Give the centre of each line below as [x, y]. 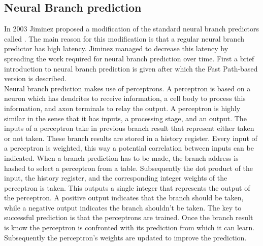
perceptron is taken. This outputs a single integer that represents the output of [127, 187]
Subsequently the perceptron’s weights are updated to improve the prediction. [125, 237]
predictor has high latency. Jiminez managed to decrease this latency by [116, 48]
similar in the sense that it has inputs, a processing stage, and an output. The [125, 118]
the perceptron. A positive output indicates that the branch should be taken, [124, 198]
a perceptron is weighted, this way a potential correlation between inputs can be [129, 148]
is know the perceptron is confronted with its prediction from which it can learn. [129, 227]
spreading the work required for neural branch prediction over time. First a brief [129, 58]
